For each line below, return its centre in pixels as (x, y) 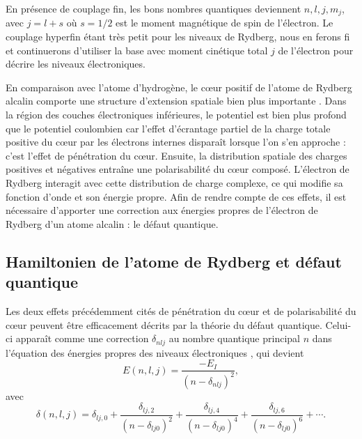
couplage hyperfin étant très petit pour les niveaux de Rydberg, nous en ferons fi (178, 37)
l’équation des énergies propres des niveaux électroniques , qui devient (155, 352)
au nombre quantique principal (234, 338)
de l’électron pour (316, 50)
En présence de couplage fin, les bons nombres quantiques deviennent (154, 8)
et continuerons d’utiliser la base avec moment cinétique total (137, 50)
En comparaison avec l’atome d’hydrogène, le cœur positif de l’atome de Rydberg (179, 87)
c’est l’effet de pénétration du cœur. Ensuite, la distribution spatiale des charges (176, 155)
